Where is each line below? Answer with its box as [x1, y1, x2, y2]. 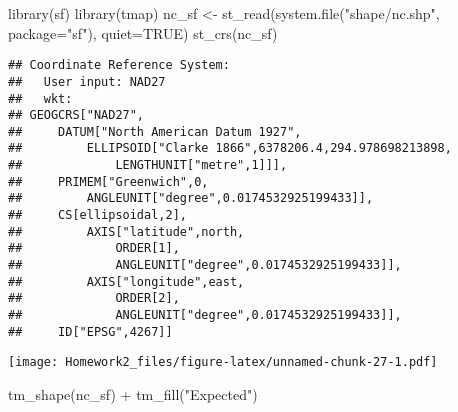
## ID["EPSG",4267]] [8, 324, 173, 339]
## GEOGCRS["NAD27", [8, 108, 145, 123]
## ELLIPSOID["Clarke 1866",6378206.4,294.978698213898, [8, 141, 452, 156]
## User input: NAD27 [8, 74, 166, 89]
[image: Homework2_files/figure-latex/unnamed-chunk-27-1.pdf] [8, 355, 438, 370]
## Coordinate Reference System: [8, 58, 230, 73]
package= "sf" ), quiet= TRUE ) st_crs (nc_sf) [8, 22, 278, 43]
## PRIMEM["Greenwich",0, [8, 174, 209, 189]
